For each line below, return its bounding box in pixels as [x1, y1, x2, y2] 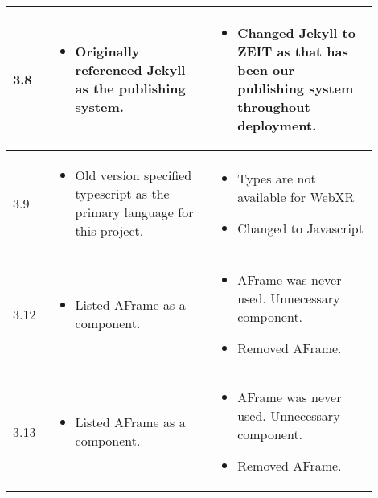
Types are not [237, 168, 316, 187]
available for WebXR [237, 187, 355, 206]
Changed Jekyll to [237, 23, 355, 42]
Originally [75, 42, 140, 60]
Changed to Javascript [237, 218, 364, 237]
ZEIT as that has [237, 42, 348, 60]
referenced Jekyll [75, 60, 186, 79]
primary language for [75, 203, 194, 221]
